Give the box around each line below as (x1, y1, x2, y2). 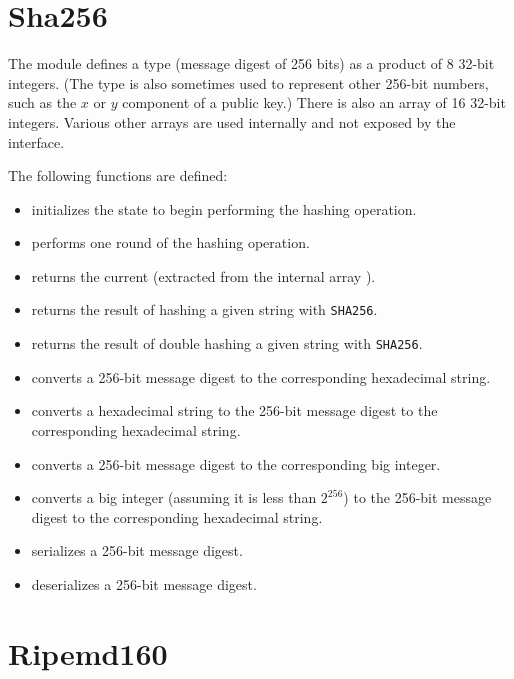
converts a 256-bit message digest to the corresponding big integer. (31, 453, 441, 474)
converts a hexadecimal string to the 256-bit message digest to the (31, 400, 438, 421)
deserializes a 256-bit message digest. (31, 573, 257, 594)
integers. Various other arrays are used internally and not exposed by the (8, 111, 456, 132)
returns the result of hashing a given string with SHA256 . (31, 299, 378, 320)
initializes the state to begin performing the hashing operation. (31, 198, 417, 219)
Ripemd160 (8, 632, 168, 673)
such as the (8, 92, 77, 113)
